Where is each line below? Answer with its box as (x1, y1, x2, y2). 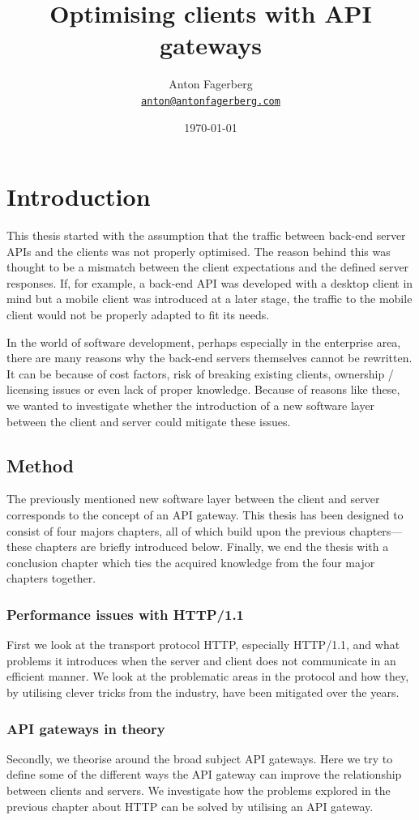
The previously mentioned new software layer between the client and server (6, 490, 380, 507)
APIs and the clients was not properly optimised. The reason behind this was (6, 242, 391, 259)
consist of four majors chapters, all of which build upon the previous (6, 522, 346, 539)
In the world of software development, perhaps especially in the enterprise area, (6, 333, 401, 350)
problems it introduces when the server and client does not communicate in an (6, 651, 396, 668)
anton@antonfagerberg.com (141, 95, 280, 107)
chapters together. (6, 570, 96, 587)
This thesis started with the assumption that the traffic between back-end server (6, 227, 406, 244)
